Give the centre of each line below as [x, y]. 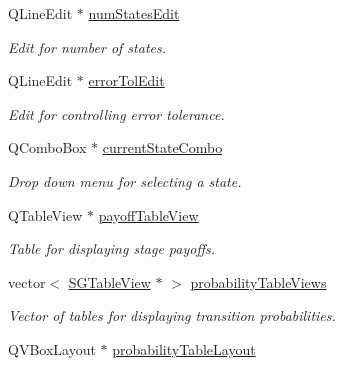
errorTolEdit [126, 80]
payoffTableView [148, 214]
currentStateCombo [162, 147]
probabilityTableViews [258, 281]
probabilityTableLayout [184, 348]
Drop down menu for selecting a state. [125, 180]
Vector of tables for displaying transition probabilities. [172, 315]
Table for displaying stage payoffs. [112, 248]
